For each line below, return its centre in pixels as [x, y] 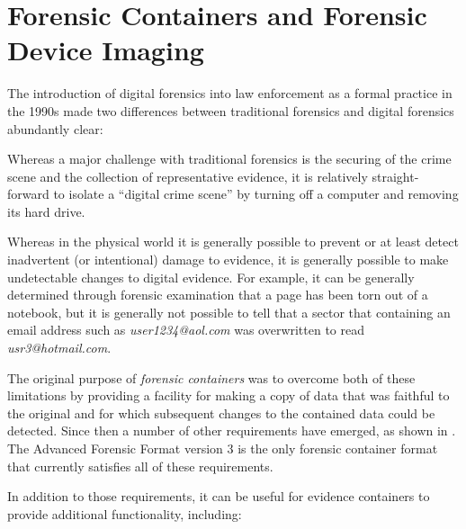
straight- [395, 176]
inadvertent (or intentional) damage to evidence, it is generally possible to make [228, 260]
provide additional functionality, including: [125, 513]
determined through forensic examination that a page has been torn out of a [218, 295]
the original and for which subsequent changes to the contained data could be [221, 412]
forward [28, 194]
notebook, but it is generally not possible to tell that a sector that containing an [229, 312]
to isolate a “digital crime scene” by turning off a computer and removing [256, 194]
